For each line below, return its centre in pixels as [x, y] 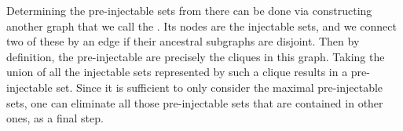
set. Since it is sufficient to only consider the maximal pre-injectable [220, 87]
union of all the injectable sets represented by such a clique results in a [177, 72]
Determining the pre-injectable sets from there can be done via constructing [189, 10]
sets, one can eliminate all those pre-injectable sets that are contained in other [195, 102]
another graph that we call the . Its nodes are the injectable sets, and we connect [201, 25]
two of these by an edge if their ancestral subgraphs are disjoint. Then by [183, 41]
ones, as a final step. [55, 118]
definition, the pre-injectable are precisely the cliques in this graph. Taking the [196, 56]
